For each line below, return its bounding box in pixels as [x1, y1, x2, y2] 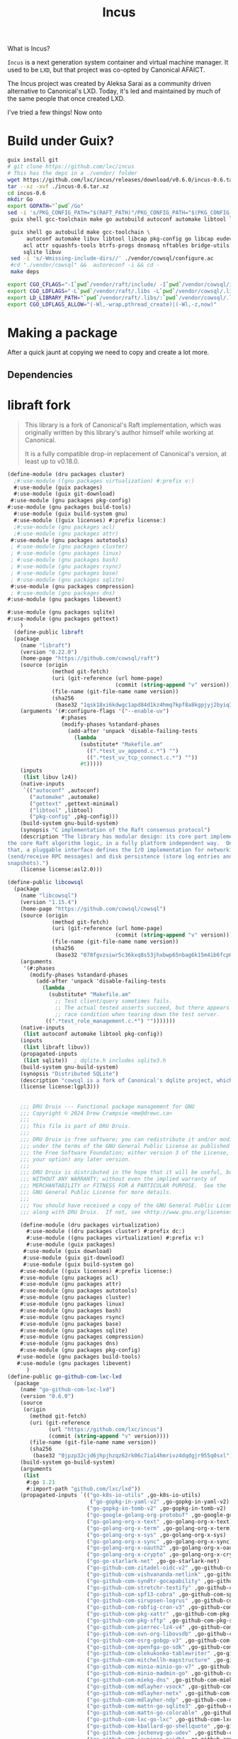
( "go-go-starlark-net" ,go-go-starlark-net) [86, 1558, 220, 1565]
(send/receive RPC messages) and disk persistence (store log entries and [7, 853, 233, 860]
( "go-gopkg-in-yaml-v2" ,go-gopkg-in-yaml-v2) [89, 1498, 230, 1506]
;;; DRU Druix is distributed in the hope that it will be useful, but [20, 1169, 236, 1176]
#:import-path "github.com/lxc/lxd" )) [25, 1485, 141, 1492]
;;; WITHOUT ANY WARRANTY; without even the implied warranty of [20, 1176, 217, 1183]
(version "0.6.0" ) [20, 1393, 74, 1400]
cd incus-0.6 [7, 189, 46, 197]
